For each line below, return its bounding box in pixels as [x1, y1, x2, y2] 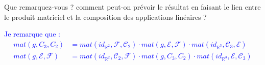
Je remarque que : [4, 28, 60, 39]
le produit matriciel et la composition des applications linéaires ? [4, 11, 207, 22]
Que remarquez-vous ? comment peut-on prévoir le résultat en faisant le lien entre [4, 2, 261, 12]
